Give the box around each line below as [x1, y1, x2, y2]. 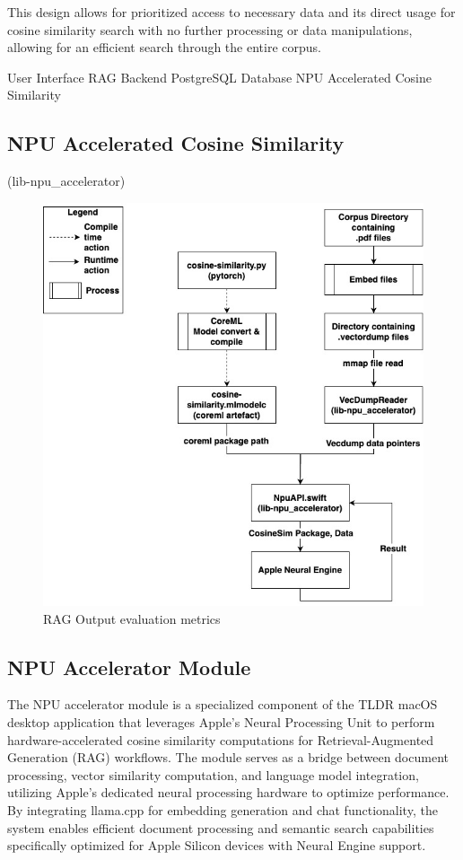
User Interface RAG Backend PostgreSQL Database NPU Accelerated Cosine [7, 67, 432, 86]
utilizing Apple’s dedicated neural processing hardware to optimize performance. [7, 783, 450, 802]
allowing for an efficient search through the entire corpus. [7, 38, 321, 57]
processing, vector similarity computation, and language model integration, [7, 765, 419, 784]
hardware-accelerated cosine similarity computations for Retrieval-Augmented [7, 730, 434, 749]
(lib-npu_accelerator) [7, 171, 126, 190]
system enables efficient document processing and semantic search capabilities [7, 818, 434, 837]
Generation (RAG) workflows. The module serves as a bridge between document [7, 748, 449, 767]
